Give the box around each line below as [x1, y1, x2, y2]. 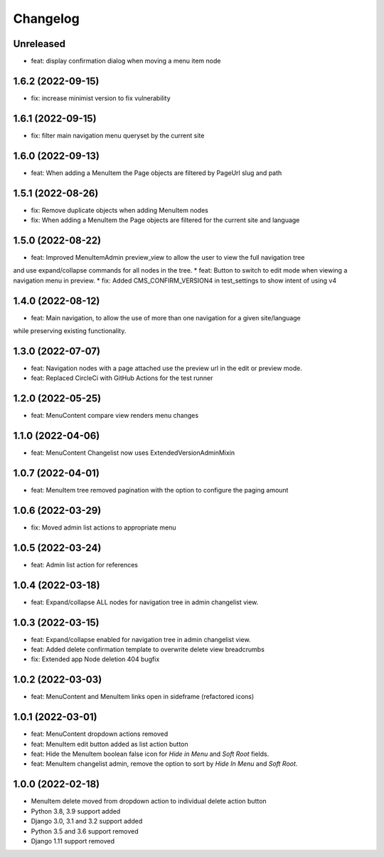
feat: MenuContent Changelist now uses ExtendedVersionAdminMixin [31, 448, 235, 457]
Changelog [13, 11, 80, 26]
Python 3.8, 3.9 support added [31, 806, 121, 815]
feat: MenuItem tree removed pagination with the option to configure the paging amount [31, 486, 289, 495]
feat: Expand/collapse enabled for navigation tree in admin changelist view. [31, 635, 251, 643]
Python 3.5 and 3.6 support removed [31, 826, 139, 836]
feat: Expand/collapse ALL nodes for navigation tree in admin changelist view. [31, 598, 259, 606]
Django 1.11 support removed [31, 836, 115, 845]
